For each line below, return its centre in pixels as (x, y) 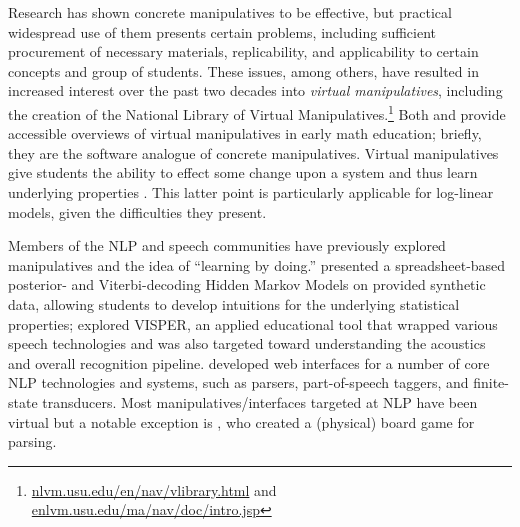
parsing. (32, 441)
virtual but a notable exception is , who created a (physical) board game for (241, 421)
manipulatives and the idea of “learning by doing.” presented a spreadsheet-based (257, 264)
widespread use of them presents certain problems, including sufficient (222, 31)
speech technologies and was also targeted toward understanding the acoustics (247, 343)
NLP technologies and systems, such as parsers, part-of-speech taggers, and (238, 382)
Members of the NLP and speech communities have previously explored (227, 245)
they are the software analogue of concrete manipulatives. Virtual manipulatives (253, 152)
